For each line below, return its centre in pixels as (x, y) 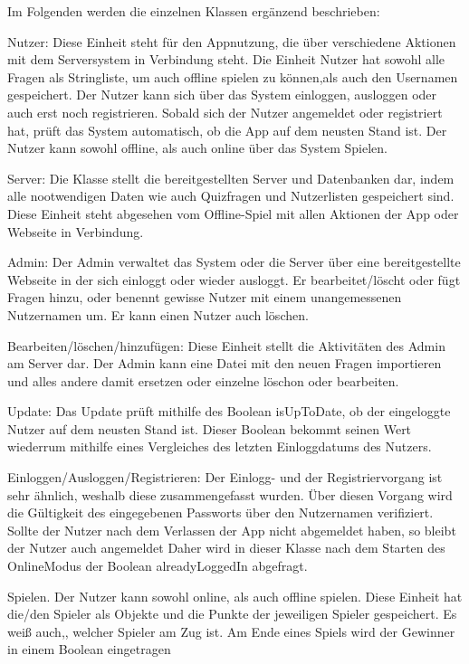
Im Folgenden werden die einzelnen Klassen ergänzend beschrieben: (194, 11)
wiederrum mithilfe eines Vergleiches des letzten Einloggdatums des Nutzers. (220, 446)
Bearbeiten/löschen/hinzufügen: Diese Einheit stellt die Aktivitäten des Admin (226, 345)
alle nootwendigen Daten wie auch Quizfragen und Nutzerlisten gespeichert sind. (231, 196)
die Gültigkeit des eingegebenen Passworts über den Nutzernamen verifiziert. (220, 512)
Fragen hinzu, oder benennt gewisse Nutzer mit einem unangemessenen (205, 297)
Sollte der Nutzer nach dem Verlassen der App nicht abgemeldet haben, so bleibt (232, 530)
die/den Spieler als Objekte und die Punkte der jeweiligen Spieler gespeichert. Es (232, 614)
